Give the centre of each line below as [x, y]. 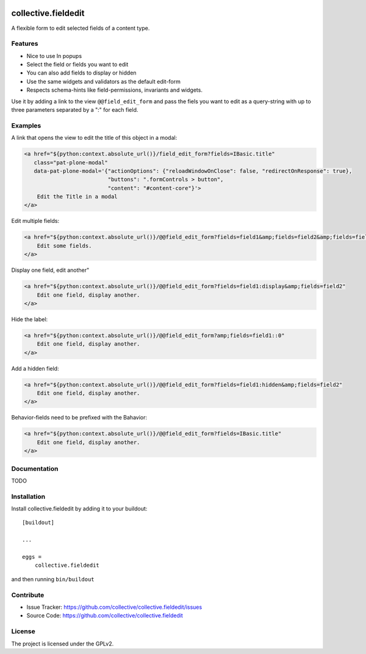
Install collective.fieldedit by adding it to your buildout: [79, 509]
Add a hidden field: [35, 368]
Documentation [35, 468]
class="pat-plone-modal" [71, 162]
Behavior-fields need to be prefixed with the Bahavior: [79, 418]
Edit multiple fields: [35, 221]
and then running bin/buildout [53, 579]
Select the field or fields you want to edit [77, 65]
